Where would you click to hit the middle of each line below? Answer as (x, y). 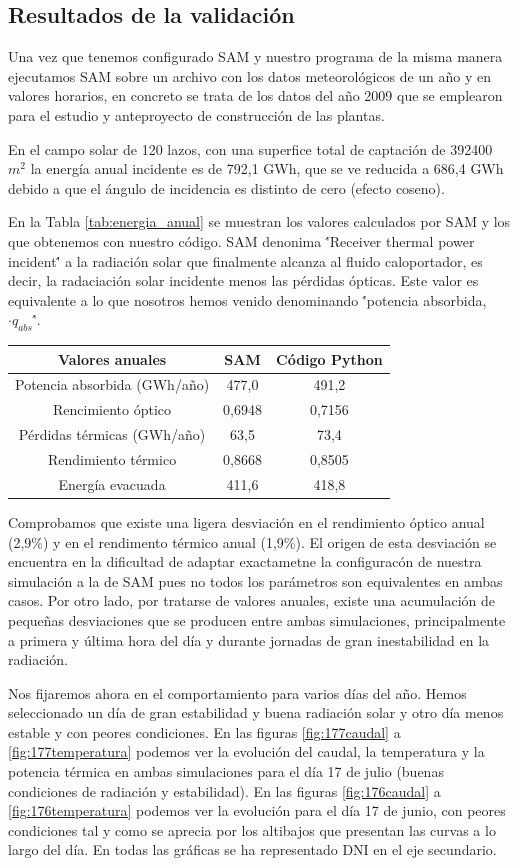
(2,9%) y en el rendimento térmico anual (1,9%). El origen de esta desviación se (252, 541)
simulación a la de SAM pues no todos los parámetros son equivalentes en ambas (255, 580)
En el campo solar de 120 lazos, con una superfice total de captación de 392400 (250, 148)
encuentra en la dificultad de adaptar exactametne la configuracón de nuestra (245, 561)
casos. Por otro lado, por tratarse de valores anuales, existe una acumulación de (251, 600)
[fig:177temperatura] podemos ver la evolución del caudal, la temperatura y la (246, 751)
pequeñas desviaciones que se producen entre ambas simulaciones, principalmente (257, 619)
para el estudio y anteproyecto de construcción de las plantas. (196, 114)
